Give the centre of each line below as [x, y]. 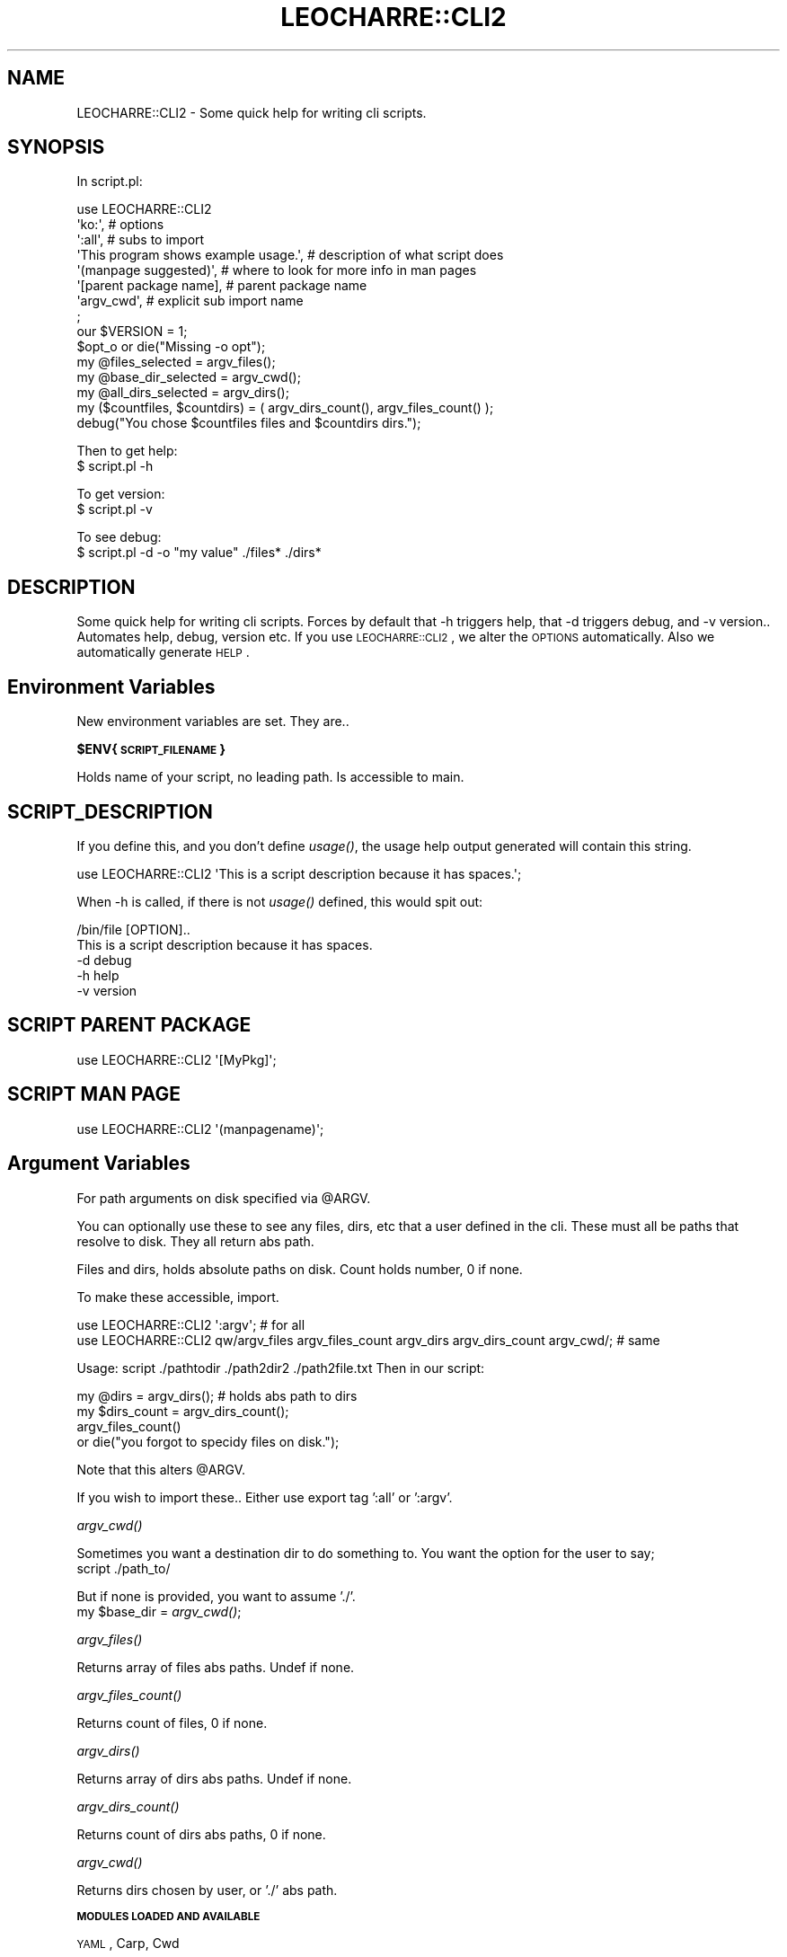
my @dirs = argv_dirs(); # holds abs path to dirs [217, 1395]
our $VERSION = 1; [132, 332]
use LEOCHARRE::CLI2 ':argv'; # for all [191, 1324]
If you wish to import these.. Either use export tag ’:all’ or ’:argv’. [265, 1497]
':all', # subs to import [141, 240]
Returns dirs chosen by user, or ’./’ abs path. [207, 1890]
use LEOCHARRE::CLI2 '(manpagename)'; [200, 1129]
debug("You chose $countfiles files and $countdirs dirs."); [249, 423]
